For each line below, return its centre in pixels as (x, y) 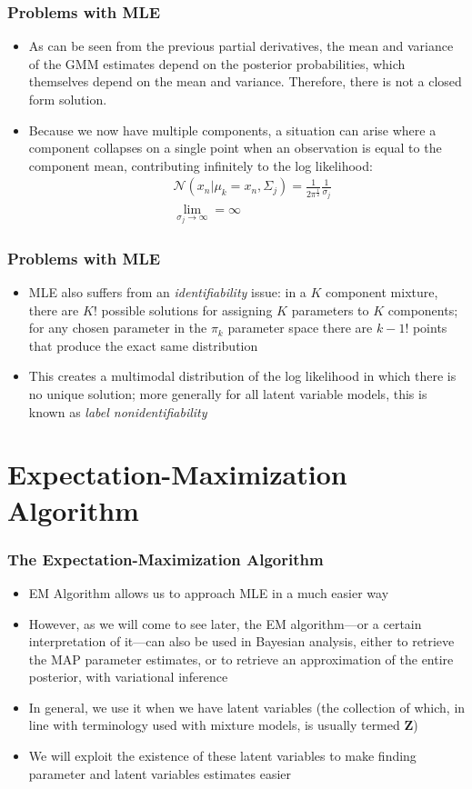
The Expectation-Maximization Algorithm (166, 559)
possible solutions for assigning (187, 310)
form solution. (68, 99)
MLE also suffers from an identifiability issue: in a (167, 291)
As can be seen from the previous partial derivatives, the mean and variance (241, 46)
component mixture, (382, 291)
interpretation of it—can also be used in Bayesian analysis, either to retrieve (241, 641)
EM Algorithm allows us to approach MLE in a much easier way (209, 592)
